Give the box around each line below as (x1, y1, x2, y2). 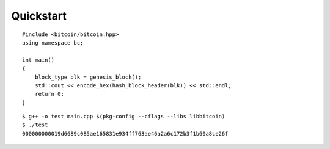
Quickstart (11, 9, 67, 23)
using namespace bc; (22, 39, 84, 46)
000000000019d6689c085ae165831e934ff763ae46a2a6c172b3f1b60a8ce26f (22, 130, 229, 137)
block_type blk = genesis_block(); (34, 73, 142, 81)
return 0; (34, 90, 64, 98)
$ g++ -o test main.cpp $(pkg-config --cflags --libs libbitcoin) (22, 113, 226, 120)
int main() (22, 56, 55, 64)
